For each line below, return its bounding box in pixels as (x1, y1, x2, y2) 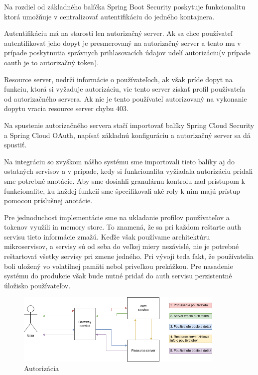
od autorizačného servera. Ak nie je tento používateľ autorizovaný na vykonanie (4, 93, 247, 104)
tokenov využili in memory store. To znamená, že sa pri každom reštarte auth (4, 222, 241, 232)
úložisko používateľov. (4, 280, 71, 290)
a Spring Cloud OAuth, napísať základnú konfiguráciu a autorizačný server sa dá (4, 129, 251, 140)
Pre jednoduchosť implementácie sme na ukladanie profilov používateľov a (4, 212, 230, 222)
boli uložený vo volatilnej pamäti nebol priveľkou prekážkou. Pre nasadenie (4, 260, 233, 271)
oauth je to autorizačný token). (4, 57, 99, 67)
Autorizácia (24, 363, 59, 374)
